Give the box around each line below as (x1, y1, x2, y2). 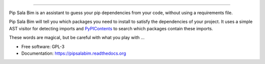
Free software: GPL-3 (21, 43, 65, 49)
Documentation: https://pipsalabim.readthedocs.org (21, 50, 126, 56)
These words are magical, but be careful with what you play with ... (9, 35, 145, 41)
